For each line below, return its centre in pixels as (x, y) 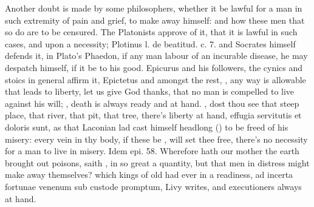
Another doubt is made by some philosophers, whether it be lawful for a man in (154, 8)
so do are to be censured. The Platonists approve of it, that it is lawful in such (151, 32)
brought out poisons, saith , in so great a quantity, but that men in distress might (157, 162)
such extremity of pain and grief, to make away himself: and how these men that (155, 20)
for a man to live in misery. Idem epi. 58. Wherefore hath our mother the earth (152, 151)
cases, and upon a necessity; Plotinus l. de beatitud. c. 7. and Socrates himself (150, 43)
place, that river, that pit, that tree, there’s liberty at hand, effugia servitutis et (153, 115)
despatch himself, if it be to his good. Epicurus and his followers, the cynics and (154, 67)
